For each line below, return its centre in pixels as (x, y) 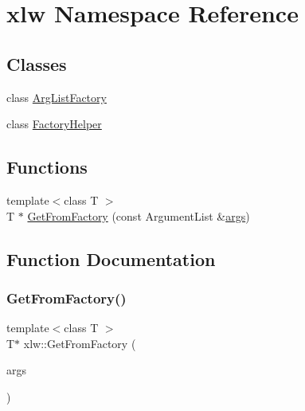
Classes (37, 63)
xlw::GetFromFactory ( (80, 343)
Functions (47, 167)
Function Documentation (111, 258)
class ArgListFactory (57, 97)
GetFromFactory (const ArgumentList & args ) (139, 215)
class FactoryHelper (54, 124)
